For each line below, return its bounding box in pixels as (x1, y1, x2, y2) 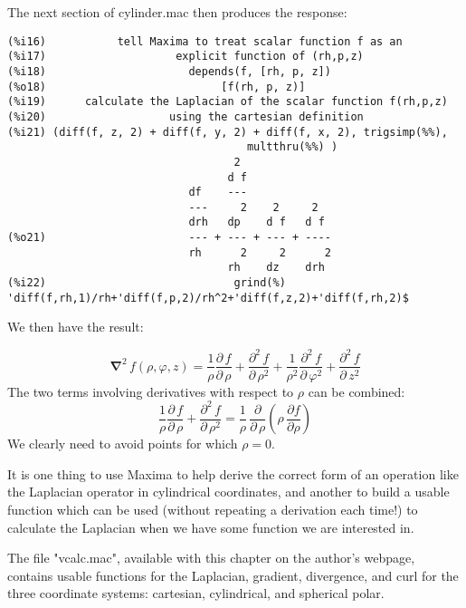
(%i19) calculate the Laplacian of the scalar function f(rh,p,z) (7, 95, 448, 109)
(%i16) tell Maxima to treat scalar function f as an (7, 34, 403, 48)
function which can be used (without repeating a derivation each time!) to (7, 499, 418, 518)
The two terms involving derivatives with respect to (7, 381, 294, 401)
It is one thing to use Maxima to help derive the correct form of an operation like (7, 464, 459, 483)
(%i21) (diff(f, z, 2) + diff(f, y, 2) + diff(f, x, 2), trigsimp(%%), (7, 125, 448, 139)
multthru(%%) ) (246, 140, 338, 154)
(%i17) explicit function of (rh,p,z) (7, 50, 364, 63)
